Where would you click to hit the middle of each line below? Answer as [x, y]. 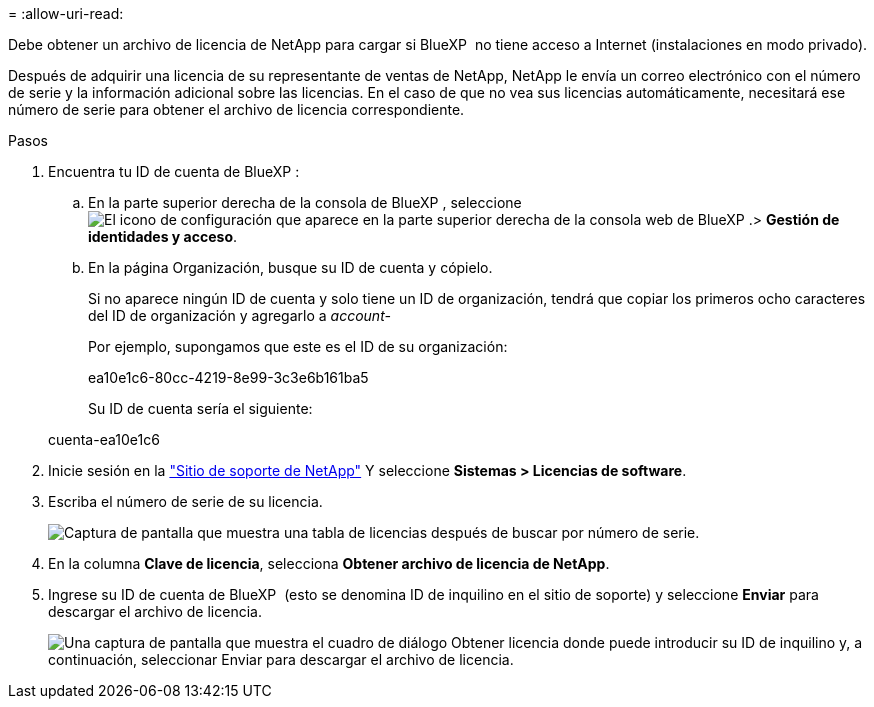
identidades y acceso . [163, 236]
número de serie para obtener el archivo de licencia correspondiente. [236, 109]
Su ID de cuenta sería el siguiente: [200, 408]
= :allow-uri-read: [66, 13]
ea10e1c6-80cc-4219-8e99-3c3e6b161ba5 [228, 377]
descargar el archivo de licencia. [155, 611]
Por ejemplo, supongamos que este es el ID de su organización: [298, 346]
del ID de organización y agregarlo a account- [239, 315]
